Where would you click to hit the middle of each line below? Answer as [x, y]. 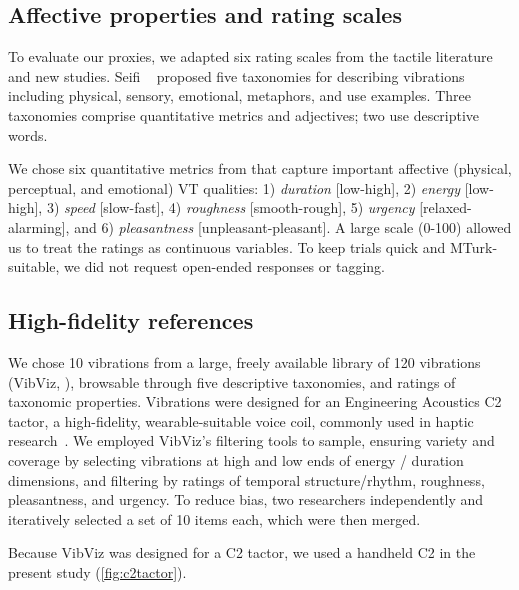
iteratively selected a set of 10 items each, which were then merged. [214, 518]
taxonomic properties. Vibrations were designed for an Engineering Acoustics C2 [255, 401]
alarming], [39, 226]
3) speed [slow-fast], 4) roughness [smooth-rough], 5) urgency [230, 207]
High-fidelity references [131, 320]
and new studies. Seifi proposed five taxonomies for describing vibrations [236, 75]
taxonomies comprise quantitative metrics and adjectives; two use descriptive [244, 114]
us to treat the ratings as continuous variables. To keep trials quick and [227, 246]
